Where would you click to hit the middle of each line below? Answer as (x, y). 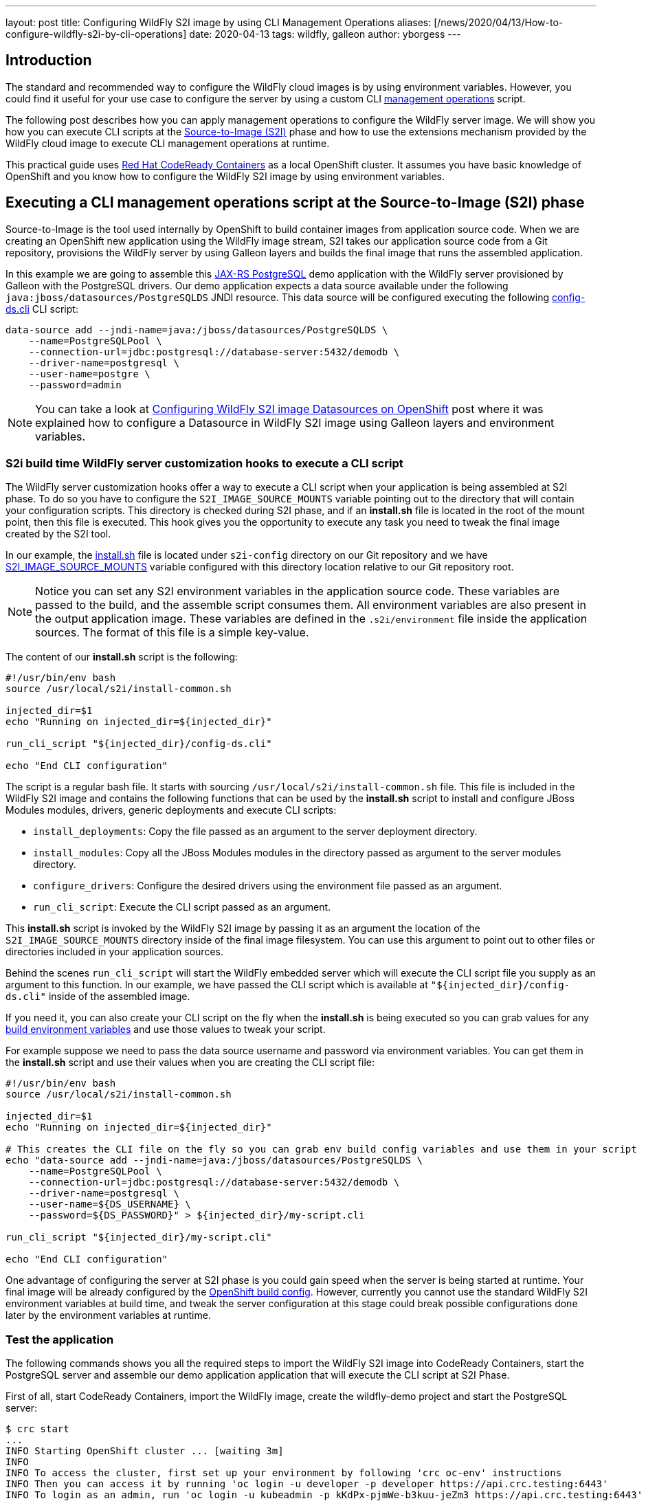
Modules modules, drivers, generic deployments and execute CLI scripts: (171, 810)
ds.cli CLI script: (42, 309)
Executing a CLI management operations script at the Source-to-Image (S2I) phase (295, 203)
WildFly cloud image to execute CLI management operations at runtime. (168, 143)
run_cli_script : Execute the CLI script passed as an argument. (182, 907)
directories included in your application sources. (114, 952)
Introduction (49, 60)
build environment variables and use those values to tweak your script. (166, 1030)
